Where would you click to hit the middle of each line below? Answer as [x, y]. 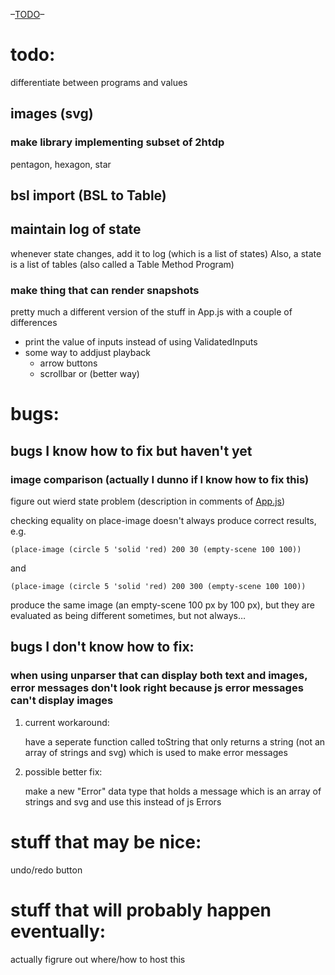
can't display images [62, 701]
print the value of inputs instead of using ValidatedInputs [141, 342]
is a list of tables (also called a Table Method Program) [122, 264]
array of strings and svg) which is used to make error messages [156, 752]
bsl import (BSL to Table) [88, 195]
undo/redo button [46, 870]
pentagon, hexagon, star [61, 164]
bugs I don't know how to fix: [102, 647]
